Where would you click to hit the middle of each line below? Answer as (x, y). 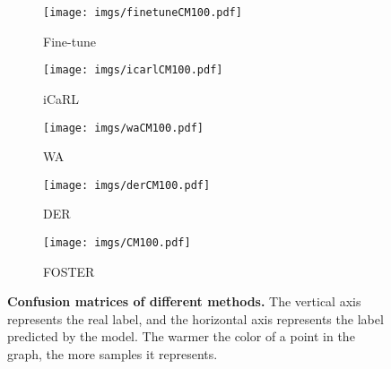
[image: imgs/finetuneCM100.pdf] (143, 13)
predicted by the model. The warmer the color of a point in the (181, 336)
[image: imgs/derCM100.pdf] (127, 185)
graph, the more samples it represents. (113, 354)
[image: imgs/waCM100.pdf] (123, 128)
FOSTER (69, 271)
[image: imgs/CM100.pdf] (117, 243)
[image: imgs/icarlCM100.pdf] (133, 70)
